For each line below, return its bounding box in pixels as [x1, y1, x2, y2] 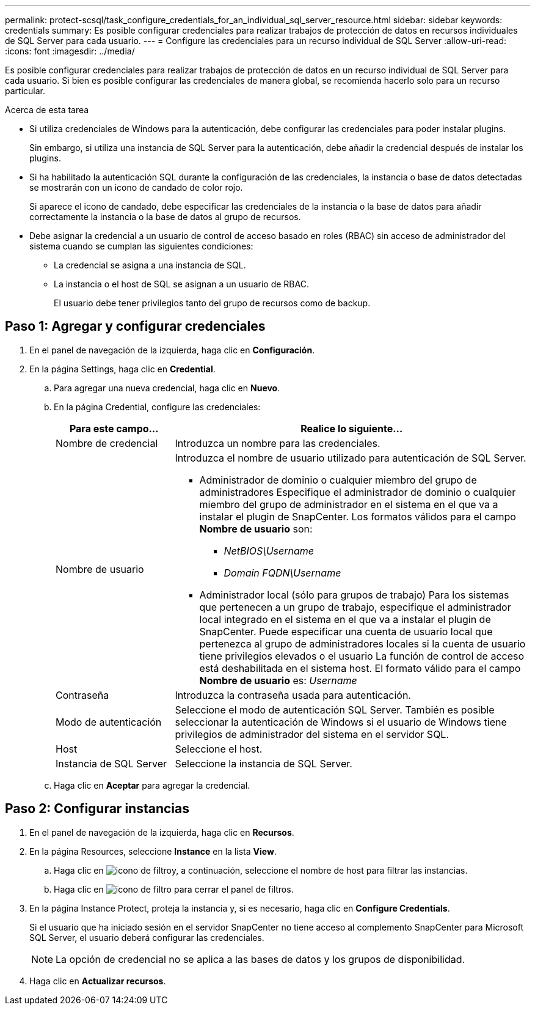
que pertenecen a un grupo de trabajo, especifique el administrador [199, 600, 511, 613]
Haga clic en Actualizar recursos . [29, 975, 166, 986]
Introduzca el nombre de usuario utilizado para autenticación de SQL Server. [175, 451, 526, 464]
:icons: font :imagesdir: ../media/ [5, 46, 135, 56]
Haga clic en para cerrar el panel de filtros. [54, 883, 294, 894]
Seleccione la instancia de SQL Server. [175, 757, 352, 770]
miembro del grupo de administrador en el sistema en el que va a [199, 498, 498, 511]
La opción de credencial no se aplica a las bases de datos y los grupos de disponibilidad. [56, 953, 465, 965]
